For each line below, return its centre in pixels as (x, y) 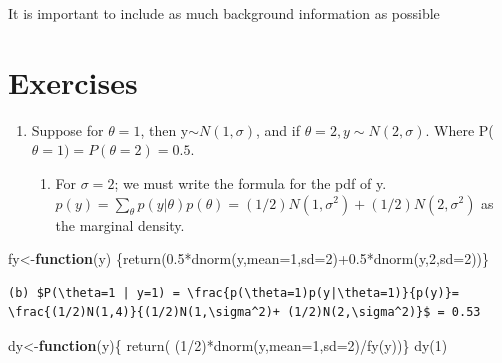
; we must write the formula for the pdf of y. (250, 182)
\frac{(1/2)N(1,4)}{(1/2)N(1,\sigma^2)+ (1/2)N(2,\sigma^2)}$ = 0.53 (244, 312)
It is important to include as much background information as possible (224, 13)
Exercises (73, 81)
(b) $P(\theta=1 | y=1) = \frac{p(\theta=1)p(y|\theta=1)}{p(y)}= (234, 292)
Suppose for (67, 129)
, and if (278, 129)
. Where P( (459, 129)
